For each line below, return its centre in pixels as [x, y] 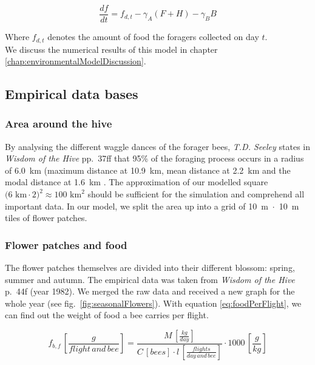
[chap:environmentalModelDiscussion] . [76, 61]
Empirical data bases [72, 94]
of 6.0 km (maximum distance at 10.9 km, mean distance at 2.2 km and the [148, 170]
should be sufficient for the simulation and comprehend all [196, 194]
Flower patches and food [66, 244]
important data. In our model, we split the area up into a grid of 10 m [137, 206]
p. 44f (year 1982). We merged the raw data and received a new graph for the [150, 291]
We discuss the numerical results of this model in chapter [111, 49]
